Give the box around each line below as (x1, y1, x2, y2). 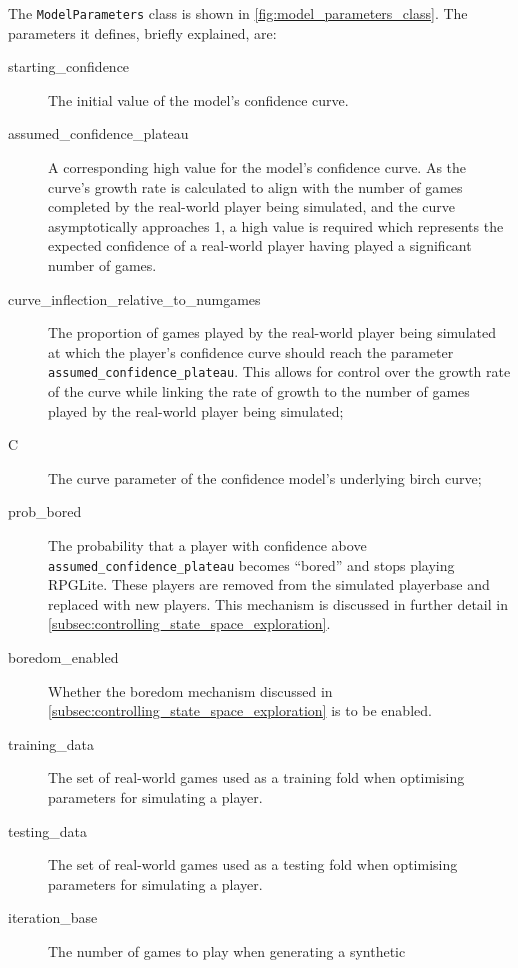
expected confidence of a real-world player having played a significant (48, 235, 472, 256)
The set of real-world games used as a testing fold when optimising (48, 854, 458, 875)
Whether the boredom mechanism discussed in (48, 680, 333, 701)
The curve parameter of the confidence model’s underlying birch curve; (48, 467, 482, 488)
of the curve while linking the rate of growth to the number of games (48, 381, 470, 402)
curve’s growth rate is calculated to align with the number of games (48, 176, 463, 197)
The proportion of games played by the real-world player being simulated (48, 322, 496, 343)
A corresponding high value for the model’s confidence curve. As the (48, 157, 467, 178)
